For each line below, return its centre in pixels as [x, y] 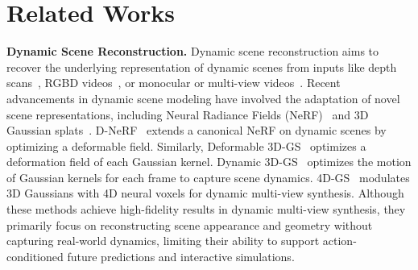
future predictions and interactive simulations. [181, 256]
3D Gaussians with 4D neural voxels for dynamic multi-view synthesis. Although [205, 193]
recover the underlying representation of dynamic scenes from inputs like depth [202, 66]
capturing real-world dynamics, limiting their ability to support [163, 241]
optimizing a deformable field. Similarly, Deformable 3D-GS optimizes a [186, 145]
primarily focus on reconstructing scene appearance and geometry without [190, 224]
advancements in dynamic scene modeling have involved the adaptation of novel [203, 98]
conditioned [35, 256]
